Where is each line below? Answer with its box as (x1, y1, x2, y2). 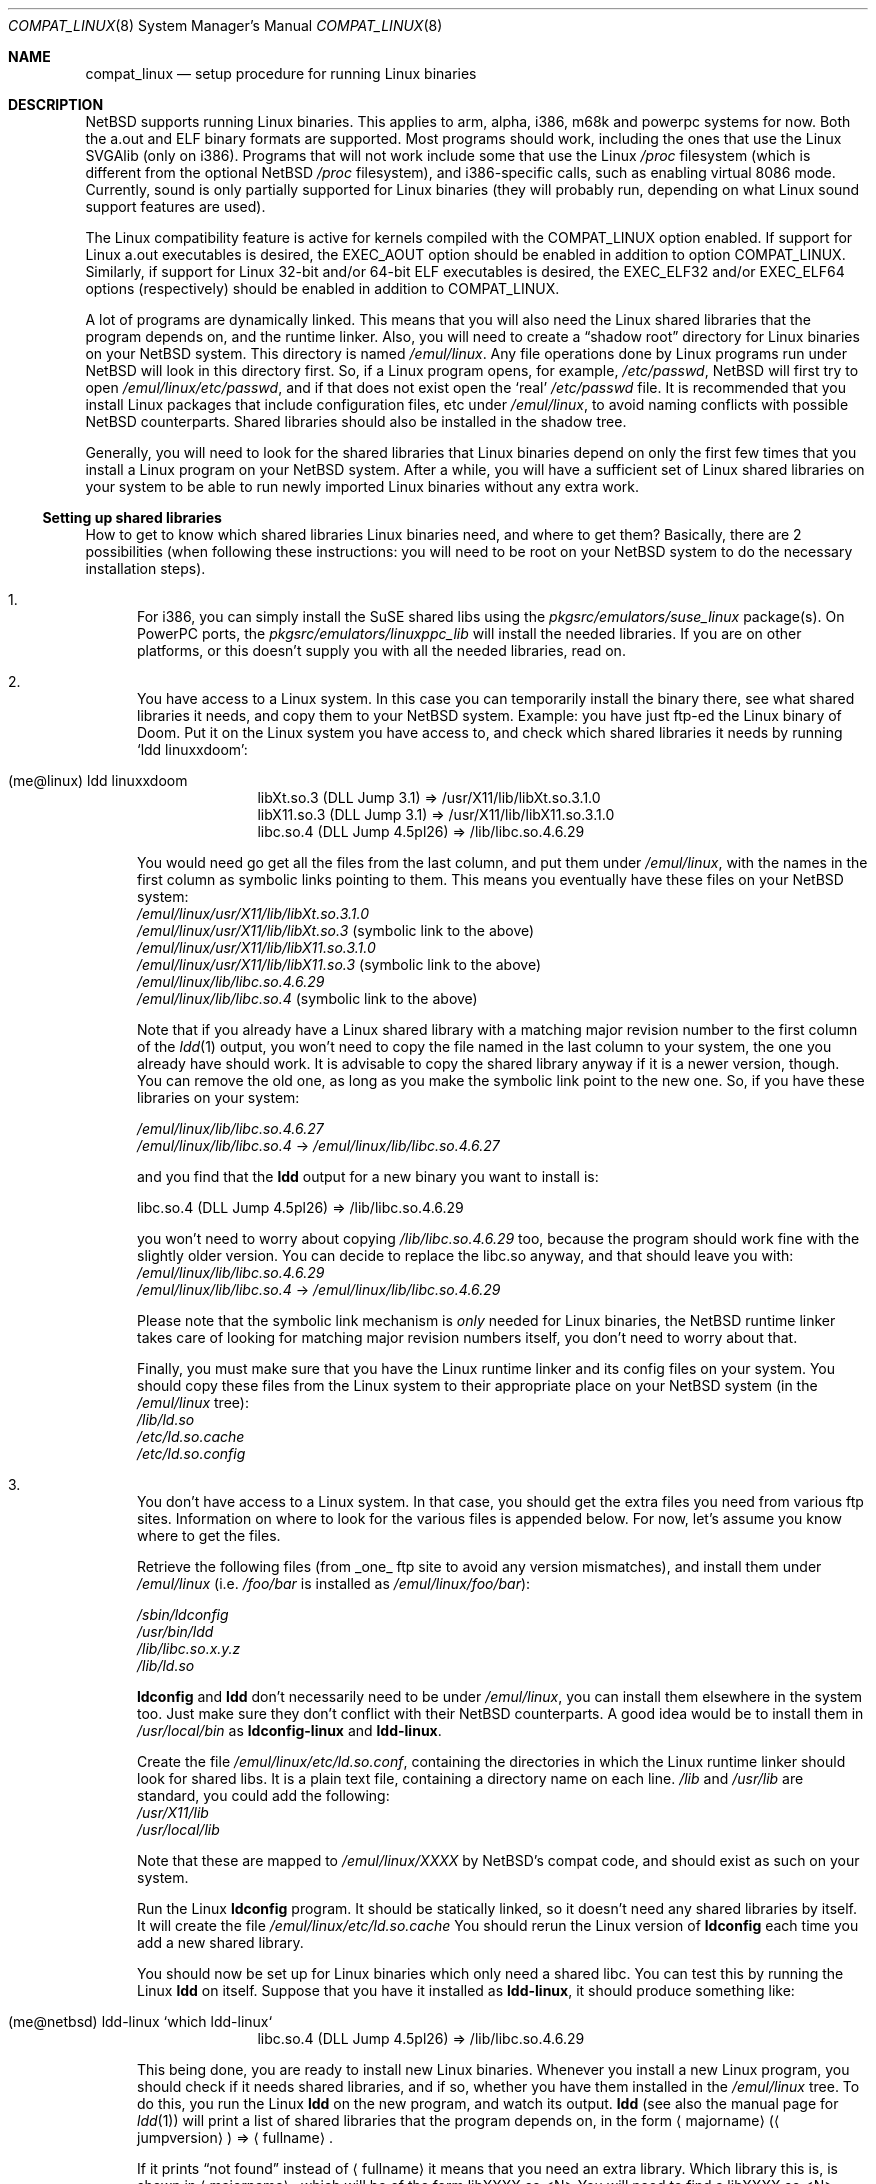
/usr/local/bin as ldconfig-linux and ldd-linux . (137, 1722, 442, 1739)
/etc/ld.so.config (137, 1445, 246, 1462)
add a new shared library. (137, 1934, 304, 1951)
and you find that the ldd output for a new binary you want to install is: (137, 1168, 599, 1185)
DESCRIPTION (8, 96, 104, 113)
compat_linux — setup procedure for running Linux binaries (85, 65, 477, 82)
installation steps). (85, 560, 206, 577)
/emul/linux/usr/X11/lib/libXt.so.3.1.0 (137, 905, 369, 922)
